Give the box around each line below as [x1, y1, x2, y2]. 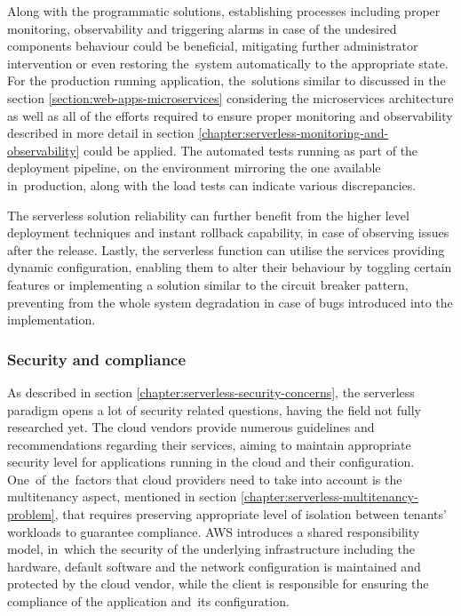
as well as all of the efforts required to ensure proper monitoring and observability [7, 106, 453, 124]
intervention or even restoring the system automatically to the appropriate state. [7, 53, 449, 72]
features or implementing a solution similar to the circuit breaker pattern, [7, 275, 409, 293]
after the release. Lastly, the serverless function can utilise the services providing [7, 240, 445, 259]
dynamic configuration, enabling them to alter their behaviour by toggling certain [7, 258, 452, 276]
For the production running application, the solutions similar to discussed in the [7, 71, 446, 90]
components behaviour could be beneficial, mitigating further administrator [7, 36, 418, 55]
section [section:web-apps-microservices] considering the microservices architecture [7, 88, 454, 107]
